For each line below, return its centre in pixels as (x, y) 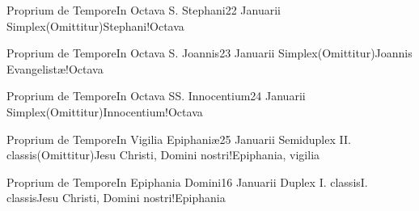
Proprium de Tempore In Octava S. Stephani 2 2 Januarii (144, 10)
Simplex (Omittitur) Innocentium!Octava (105, 111)
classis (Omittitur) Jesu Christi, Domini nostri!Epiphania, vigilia (163, 155)
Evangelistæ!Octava (55, 68)
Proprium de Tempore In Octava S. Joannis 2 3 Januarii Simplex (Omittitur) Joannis (209, 53)
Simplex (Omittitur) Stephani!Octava (95, 25)
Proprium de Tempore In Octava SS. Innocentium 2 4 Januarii (156, 96)
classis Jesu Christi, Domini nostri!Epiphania (116, 198)
